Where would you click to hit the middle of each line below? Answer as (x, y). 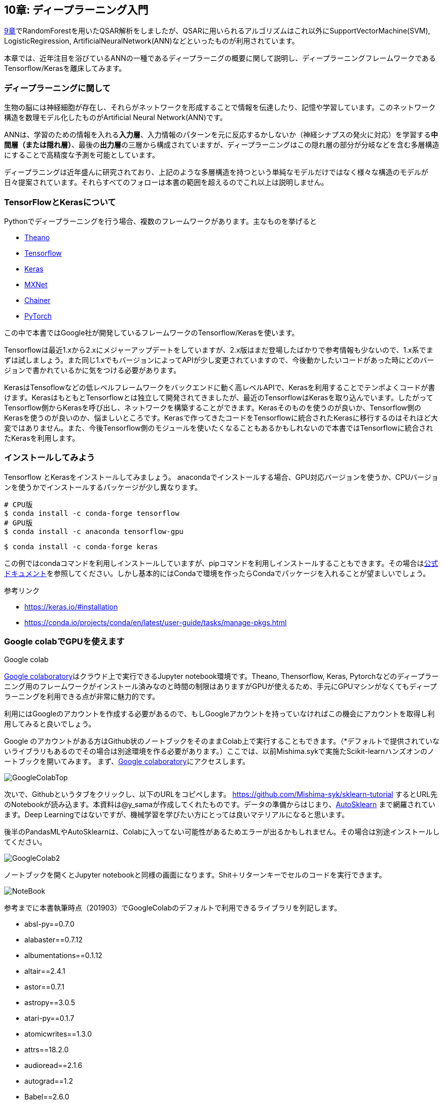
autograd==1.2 (49, 1081)
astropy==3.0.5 (50, 1003)
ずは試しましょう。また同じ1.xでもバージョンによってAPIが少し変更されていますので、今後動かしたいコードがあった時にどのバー (219, 360)
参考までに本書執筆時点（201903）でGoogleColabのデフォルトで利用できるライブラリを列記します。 (173, 908)
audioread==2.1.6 (53, 1065)
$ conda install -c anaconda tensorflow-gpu (94, 531)
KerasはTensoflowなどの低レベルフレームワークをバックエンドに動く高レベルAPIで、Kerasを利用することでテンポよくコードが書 (220, 387)
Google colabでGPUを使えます (64, 642)
